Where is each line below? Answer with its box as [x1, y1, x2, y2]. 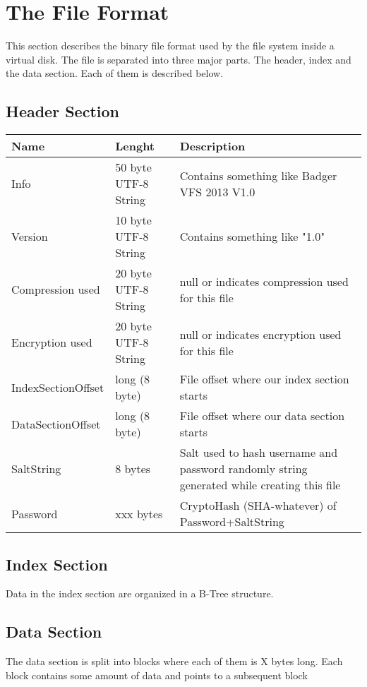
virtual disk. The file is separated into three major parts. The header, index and [6, 52, 351, 66]
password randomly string [179, 460, 308, 477]
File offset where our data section [179, 407, 345, 424]
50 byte [115, 159, 152, 176]
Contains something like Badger [179, 167, 337, 184]
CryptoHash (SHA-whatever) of [179, 497, 337, 514]
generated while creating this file [179, 477, 341, 494]
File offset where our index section [179, 371, 349, 388]
